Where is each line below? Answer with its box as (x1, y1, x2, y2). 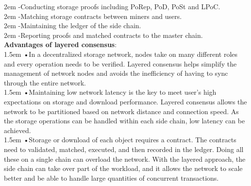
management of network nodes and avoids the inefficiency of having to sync (4, 68, 228, 78)
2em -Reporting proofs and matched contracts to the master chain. (4, 30, 203, 40)
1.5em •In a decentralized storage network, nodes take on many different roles (4, 49, 238, 59)
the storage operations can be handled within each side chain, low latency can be (4, 116, 245, 126)
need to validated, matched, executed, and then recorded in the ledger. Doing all (4, 144, 244, 154)
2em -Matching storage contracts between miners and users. (4, 11, 182, 21)
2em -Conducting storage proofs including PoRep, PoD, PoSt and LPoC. (4, 1, 220, 11)
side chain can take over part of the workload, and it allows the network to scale (4, 163, 243, 173)
